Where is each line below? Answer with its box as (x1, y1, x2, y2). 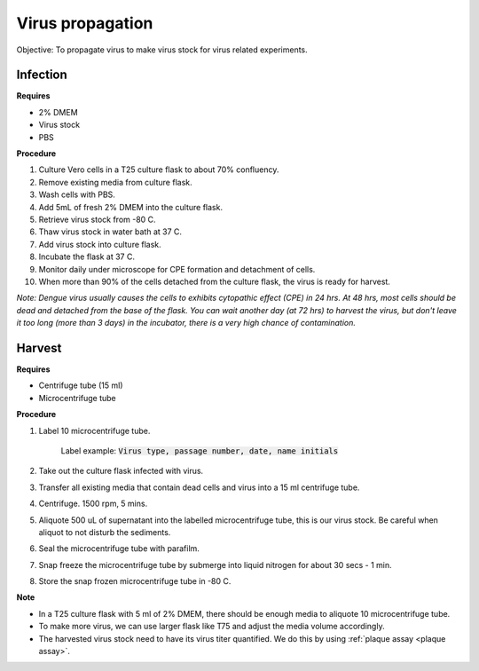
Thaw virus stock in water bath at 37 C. (38, 226, 182, 237)
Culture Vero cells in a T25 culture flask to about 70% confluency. (38, 164, 279, 175)
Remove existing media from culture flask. (38, 177, 192, 187)
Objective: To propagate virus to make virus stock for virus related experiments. (16, 44, 308, 55)
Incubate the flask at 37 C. (38, 251, 135, 262)
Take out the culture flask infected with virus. (38, 466, 204, 477)
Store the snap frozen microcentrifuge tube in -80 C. (38, 576, 232, 587)
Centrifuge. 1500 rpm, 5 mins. (38, 498, 148, 509)
